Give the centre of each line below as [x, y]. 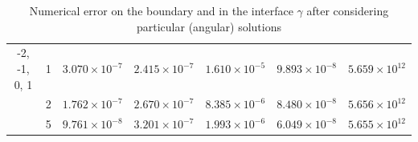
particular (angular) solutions [209, 26]
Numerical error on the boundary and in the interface [161, 10]
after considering [348, 10]
